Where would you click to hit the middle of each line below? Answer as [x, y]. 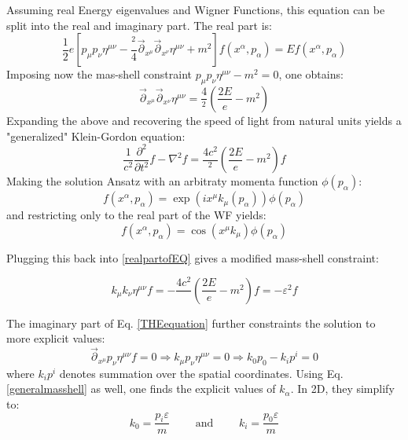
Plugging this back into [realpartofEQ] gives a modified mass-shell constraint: [193, 257]
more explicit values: [56, 338]
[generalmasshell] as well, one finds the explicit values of [141, 389]
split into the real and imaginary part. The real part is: [139, 25]
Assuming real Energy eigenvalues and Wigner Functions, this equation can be [196, 9]
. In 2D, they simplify [342, 389]
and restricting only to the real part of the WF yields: [136, 215]
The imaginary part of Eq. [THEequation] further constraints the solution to [191, 323]
